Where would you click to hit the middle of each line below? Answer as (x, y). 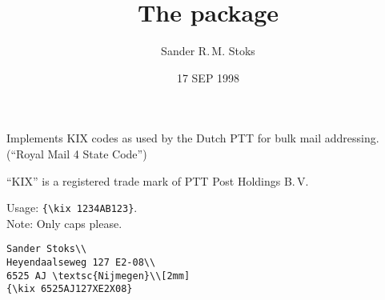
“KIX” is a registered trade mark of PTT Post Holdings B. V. (158, 180)
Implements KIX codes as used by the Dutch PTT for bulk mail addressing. (193, 138)
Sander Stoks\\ (47, 249)
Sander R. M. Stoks (208, 51)
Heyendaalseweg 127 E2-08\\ (81, 262)
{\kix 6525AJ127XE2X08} (70, 289)
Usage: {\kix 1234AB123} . (72, 208)
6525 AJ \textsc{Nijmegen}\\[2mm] (98, 276)
